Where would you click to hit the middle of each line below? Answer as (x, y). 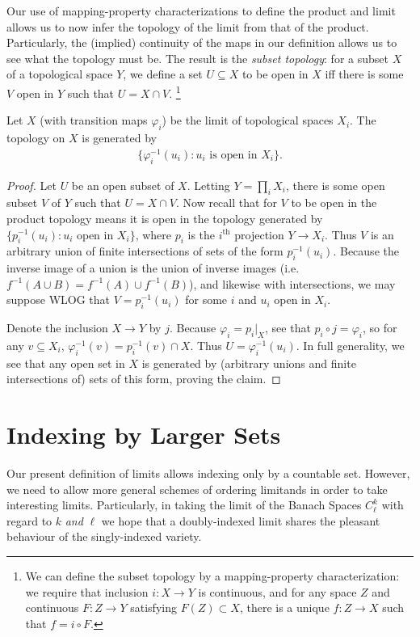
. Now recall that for (226, 202)
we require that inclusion (87, 591)
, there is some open (336, 185)
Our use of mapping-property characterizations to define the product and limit (201, 11)
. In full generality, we (350, 345)
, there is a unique (284, 607)
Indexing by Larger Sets (144, 435)
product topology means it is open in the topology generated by (165, 218)
